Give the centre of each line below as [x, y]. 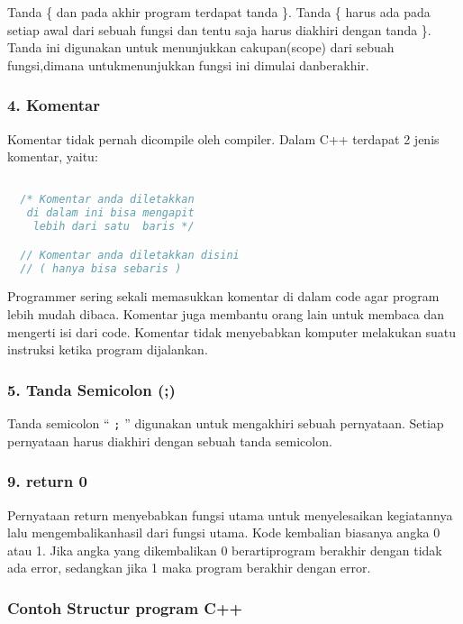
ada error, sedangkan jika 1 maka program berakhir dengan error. [189, 568]
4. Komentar [54, 105]
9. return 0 [47, 481]
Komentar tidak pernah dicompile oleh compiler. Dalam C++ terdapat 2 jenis [223, 138]
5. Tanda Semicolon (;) [91, 389]
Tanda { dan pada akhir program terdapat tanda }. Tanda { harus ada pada [219, 12]
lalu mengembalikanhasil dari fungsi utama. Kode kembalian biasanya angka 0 [224, 532]
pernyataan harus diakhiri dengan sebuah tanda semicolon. [170, 440]
